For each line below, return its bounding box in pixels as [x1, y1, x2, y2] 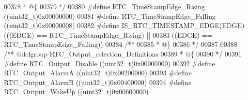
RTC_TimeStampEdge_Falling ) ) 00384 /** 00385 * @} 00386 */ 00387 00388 [4, 39, 237, 49]
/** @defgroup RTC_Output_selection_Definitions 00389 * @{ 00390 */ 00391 [4, 48, 242, 58]
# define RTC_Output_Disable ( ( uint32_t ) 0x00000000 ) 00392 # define [4, 58, 215, 68]
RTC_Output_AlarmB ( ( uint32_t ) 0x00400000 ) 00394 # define [4, 77, 192, 87]
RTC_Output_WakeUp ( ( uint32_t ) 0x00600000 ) [4, 86, 149, 97]
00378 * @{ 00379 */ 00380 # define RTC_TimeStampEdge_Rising [4, 1, 205, 11]
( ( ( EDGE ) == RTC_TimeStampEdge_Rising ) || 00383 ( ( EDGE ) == [4, 29, 213, 40]
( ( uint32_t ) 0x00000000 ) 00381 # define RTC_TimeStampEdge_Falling [4, 11, 216, 21]
